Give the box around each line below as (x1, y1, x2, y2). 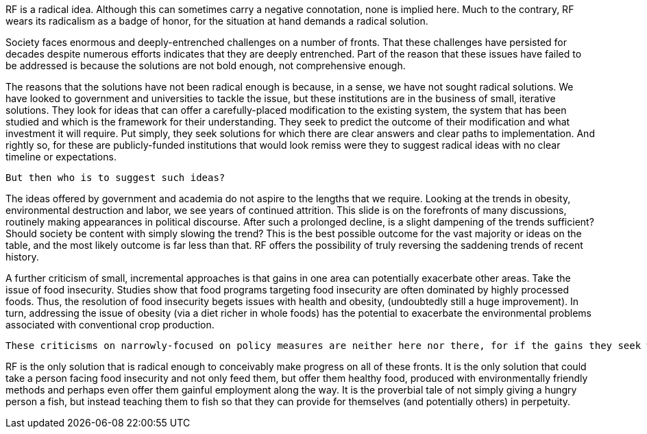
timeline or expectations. (5, 151, 117, 162)
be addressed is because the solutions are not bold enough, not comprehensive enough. (5, 60, 406, 71)
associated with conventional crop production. (5, 319, 215, 330)
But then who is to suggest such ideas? (5, 172, 225, 183)
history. (5, 251, 39, 263)
